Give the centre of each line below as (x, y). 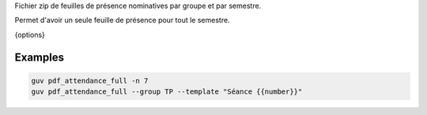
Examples (40, 57)
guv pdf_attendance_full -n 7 (90, 80)
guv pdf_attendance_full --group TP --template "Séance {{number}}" (167, 92)
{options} (30, 35)
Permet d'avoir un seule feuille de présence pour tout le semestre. (122, 20)
